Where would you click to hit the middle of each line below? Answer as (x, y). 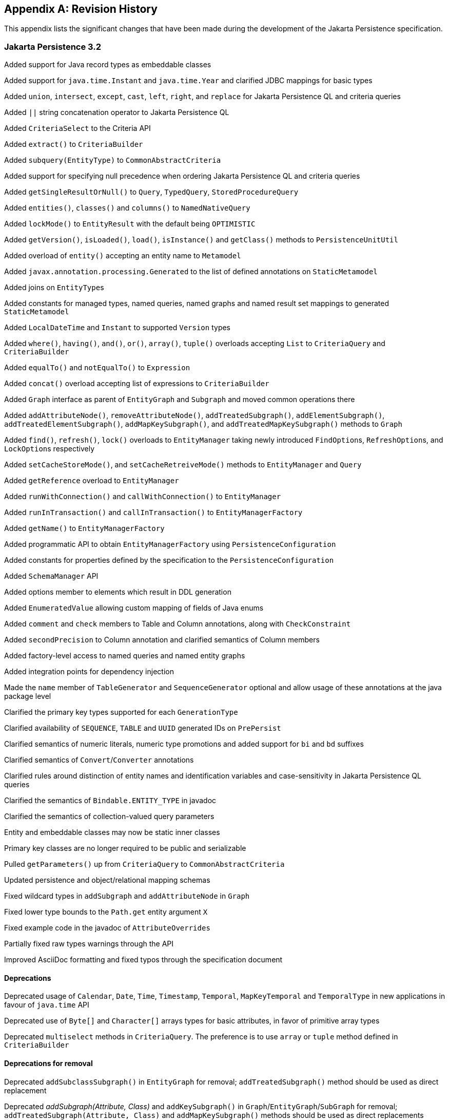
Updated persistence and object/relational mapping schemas (107, 880)
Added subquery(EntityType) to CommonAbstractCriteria (113, 160)
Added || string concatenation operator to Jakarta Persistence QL (117, 112)
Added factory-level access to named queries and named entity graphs (125, 656)
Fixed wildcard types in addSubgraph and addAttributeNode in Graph (127, 896)
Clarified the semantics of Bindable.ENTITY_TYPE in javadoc (110, 801)
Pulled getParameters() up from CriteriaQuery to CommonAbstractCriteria (144, 864)
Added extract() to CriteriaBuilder (74, 144)
